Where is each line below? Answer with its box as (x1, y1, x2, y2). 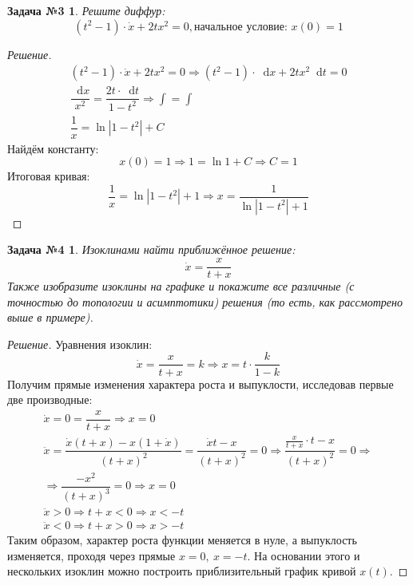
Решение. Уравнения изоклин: (7, 335, 153, 352)
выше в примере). (7, 309, 93, 326)
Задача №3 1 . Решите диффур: (7, 2, 165, 18)
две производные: (7, 391, 93, 408)
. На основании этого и (247, 547, 360, 563)
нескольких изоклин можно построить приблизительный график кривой (7, 563, 356, 579)
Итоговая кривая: (7, 168, 90, 184)
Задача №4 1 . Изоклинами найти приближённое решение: (7, 241, 296, 258)
